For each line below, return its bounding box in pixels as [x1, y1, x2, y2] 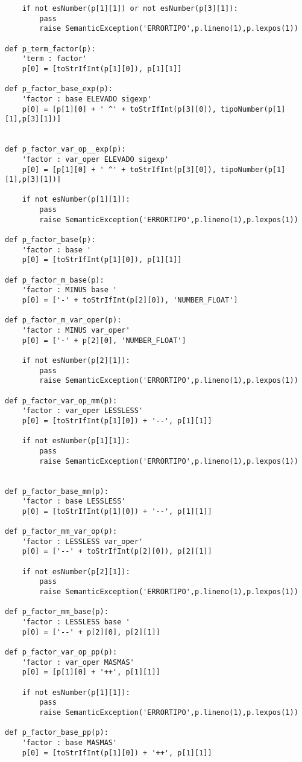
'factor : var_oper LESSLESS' [22, 406, 143, 415]
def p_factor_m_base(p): [5, 275, 104, 284]
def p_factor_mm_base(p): [5, 607, 109, 616]
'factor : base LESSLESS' [22, 497, 126, 506]
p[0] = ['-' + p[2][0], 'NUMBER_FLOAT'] [22, 336, 186, 345]
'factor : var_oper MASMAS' [22, 658, 134, 667]
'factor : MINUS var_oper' [22, 326, 130, 335]
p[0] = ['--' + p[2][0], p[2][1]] [22, 627, 160, 636]
